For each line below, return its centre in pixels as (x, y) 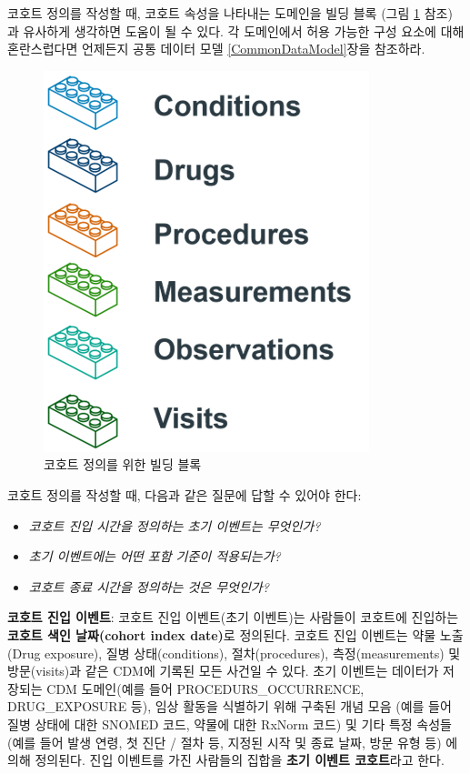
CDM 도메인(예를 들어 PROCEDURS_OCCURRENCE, (205, 688)
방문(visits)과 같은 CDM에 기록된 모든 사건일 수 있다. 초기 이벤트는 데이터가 (223, 671)
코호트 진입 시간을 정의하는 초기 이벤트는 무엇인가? (175, 525)
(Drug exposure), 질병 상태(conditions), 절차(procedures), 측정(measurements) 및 (234, 653)
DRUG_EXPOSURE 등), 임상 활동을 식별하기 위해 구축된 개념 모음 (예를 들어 (230, 706)
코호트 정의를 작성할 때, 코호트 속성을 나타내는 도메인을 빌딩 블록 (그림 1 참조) (230, 13)
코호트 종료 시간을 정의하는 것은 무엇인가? (149, 586)
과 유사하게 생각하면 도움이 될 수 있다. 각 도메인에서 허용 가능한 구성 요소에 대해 (236, 30)
